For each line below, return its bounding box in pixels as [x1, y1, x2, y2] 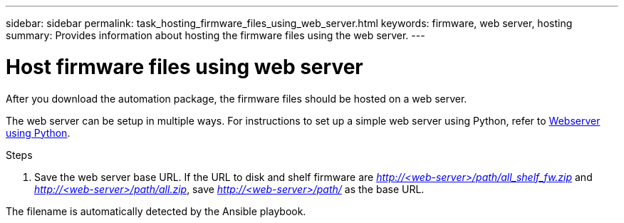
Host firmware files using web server [6, 54, 363, 79]
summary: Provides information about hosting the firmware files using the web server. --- [6, 29, 425, 41]
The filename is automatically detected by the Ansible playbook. [6, 204, 306, 217]
